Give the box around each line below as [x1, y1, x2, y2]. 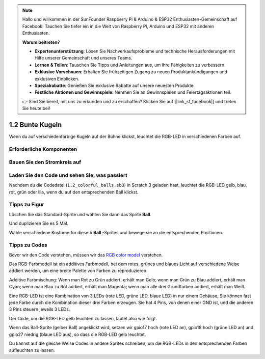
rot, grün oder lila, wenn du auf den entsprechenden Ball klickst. [9, 189, 139, 195]
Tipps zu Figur [9, 201, 44, 208]
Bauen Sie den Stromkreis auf [9, 159, 81, 166]
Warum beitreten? [22, 39, 60, 45]
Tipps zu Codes [9, 242, 48, 249]
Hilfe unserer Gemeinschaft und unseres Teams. [34, 55, 132, 61]
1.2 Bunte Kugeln [9, 120, 62, 129]
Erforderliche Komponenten [9, 145, 77, 152]
